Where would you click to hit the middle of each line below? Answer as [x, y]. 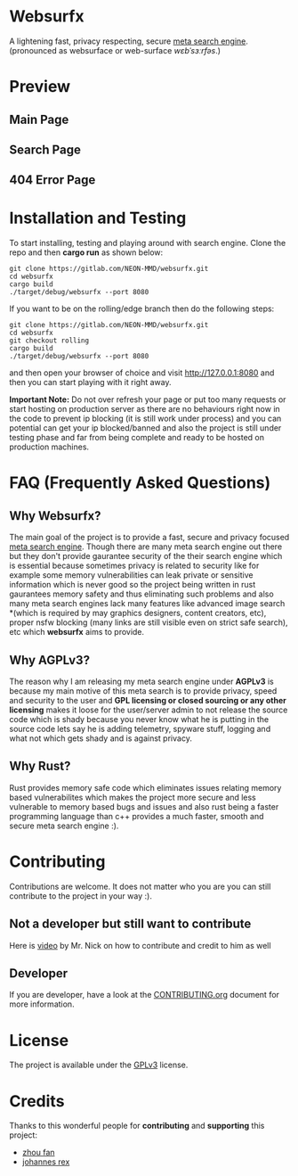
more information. [42, 1004]
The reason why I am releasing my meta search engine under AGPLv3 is [141, 682]
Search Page [45, 149]
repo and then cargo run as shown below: [86, 252]
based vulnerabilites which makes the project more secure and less [133, 797]
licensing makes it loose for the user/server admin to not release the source [149, 710]
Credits [37, 1101]
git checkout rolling [49, 341]
